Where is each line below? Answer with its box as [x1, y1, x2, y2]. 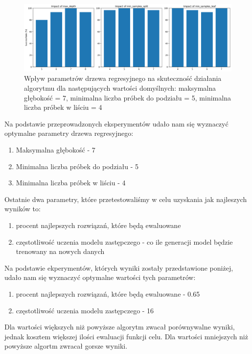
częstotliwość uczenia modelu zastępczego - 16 [16, 305, 154, 315]
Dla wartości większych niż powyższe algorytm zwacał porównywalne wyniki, [4, 322, 235, 332]
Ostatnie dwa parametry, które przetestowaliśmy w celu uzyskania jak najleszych [4, 194, 247, 204]
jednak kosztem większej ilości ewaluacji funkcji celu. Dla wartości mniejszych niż [4, 331, 248, 341]
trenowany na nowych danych [16, 246, 105, 256]
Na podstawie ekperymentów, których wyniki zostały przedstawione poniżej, [4, 262, 233, 273]
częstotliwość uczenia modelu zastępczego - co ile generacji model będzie [16, 236, 233, 247]
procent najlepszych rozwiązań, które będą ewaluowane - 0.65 [16, 288, 200, 299]
